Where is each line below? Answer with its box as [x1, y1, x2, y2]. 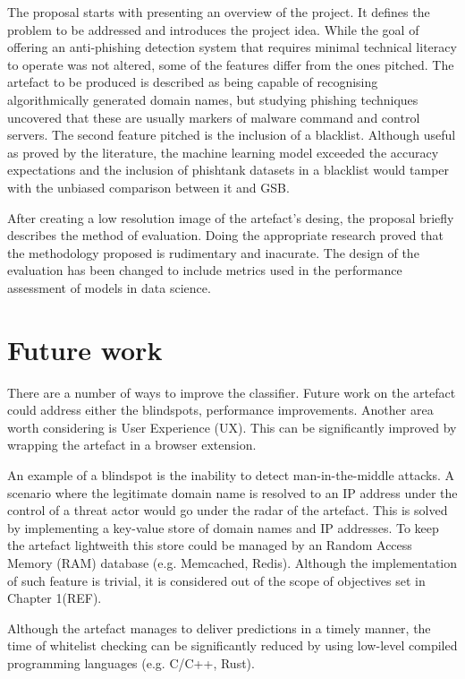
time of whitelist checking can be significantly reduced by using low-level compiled [7, 636, 458, 655]
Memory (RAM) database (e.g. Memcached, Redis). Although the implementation [7, 553, 458, 572]
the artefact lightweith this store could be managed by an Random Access [7, 536, 412, 554]
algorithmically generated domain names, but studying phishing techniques [7, 90, 418, 108]
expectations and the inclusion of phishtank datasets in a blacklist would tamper [7, 160, 450, 179]
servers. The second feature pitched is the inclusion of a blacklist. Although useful [7, 125, 456, 144]
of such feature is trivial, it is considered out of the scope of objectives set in [7, 571, 426, 589]
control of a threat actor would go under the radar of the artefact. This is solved [7, 501, 448, 520]
